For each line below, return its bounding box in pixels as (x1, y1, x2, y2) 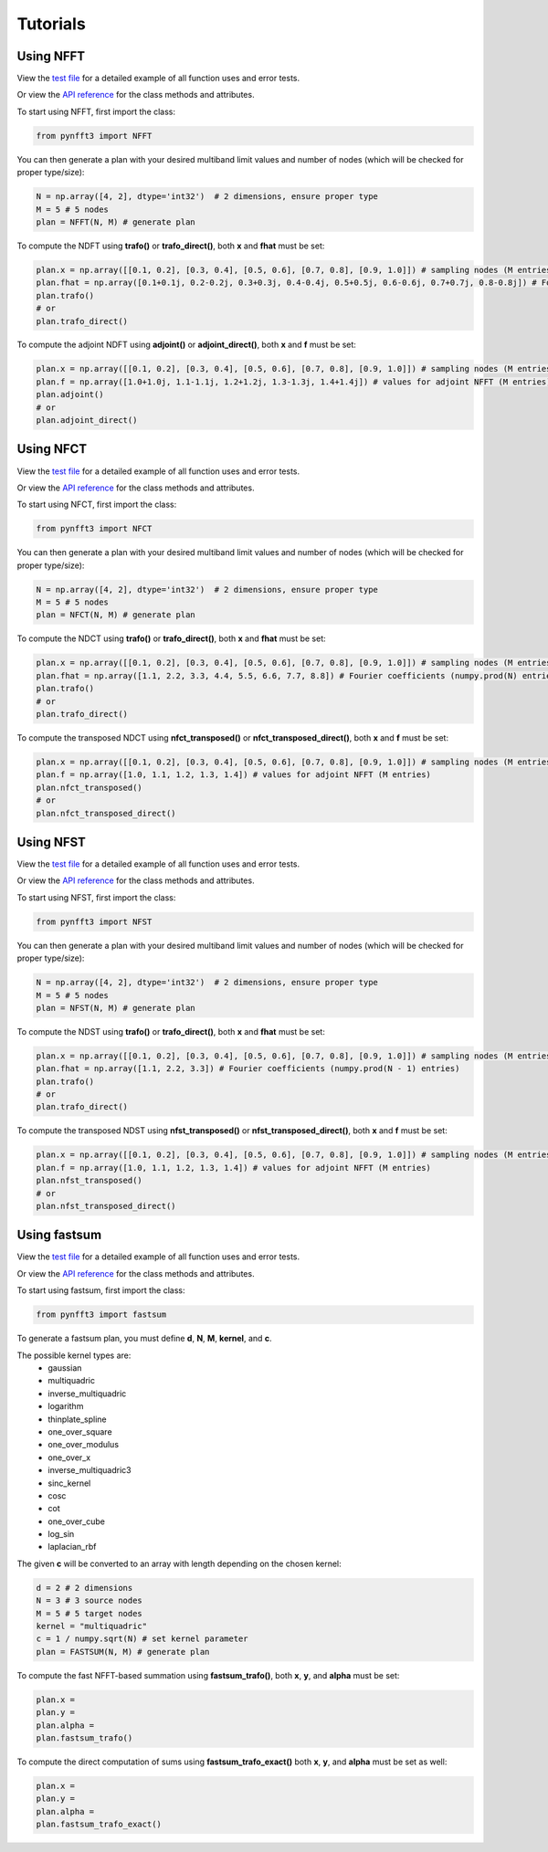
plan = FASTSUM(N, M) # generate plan (36, 1647, 210, 1657)
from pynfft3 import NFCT (36, 523, 153, 534)
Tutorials (16, 14, 86, 34)
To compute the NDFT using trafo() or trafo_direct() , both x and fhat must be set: (16, 240, 325, 251)
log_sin (47, 1529, 75, 1540)
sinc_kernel (47, 1478, 91, 1489)
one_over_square (47, 1426, 113, 1437)
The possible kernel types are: (16, 1350, 132, 1361)
